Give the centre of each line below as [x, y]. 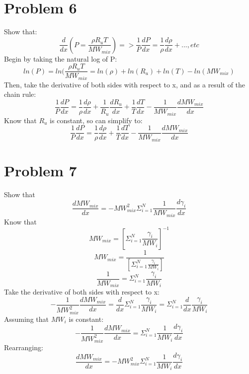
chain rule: [20, 94]
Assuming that [26, 319]
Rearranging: [24, 347]
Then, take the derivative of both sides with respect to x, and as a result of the [125, 84]
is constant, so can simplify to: [96, 120]
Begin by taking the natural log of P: [61, 58]
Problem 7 [41, 170]
